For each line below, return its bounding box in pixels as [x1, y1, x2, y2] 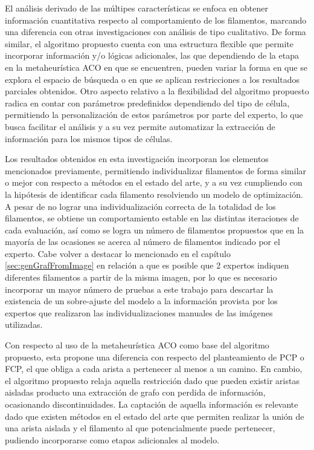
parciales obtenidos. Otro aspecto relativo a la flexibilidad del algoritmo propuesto [5, 85, 309, 97]
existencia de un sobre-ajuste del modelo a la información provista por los [5, 295, 278, 307]
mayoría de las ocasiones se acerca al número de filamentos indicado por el [5, 235, 280, 248]
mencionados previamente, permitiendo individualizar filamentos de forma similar [5, 164, 307, 177]
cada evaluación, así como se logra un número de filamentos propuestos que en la [5, 223, 304, 236]
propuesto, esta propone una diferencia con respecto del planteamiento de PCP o [5, 350, 304, 363]
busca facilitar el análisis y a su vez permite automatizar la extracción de [5, 120, 275, 132]
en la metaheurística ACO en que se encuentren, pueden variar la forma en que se [5, 60, 307, 73]
